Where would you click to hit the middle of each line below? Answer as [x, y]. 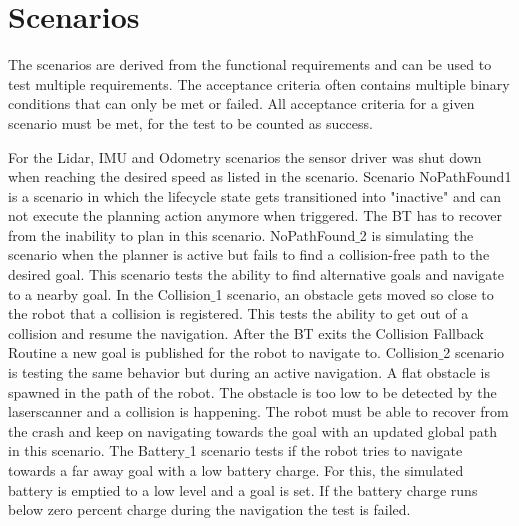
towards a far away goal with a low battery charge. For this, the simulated [236, 470]
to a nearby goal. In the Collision [109, 293]
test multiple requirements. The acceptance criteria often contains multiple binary [259, 83]
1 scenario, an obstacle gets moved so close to [354, 293]
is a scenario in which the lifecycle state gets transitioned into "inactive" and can [255, 195]
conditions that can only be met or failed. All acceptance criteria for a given [241, 103]
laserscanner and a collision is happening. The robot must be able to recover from [258, 411]
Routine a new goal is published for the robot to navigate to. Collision [223, 352]
